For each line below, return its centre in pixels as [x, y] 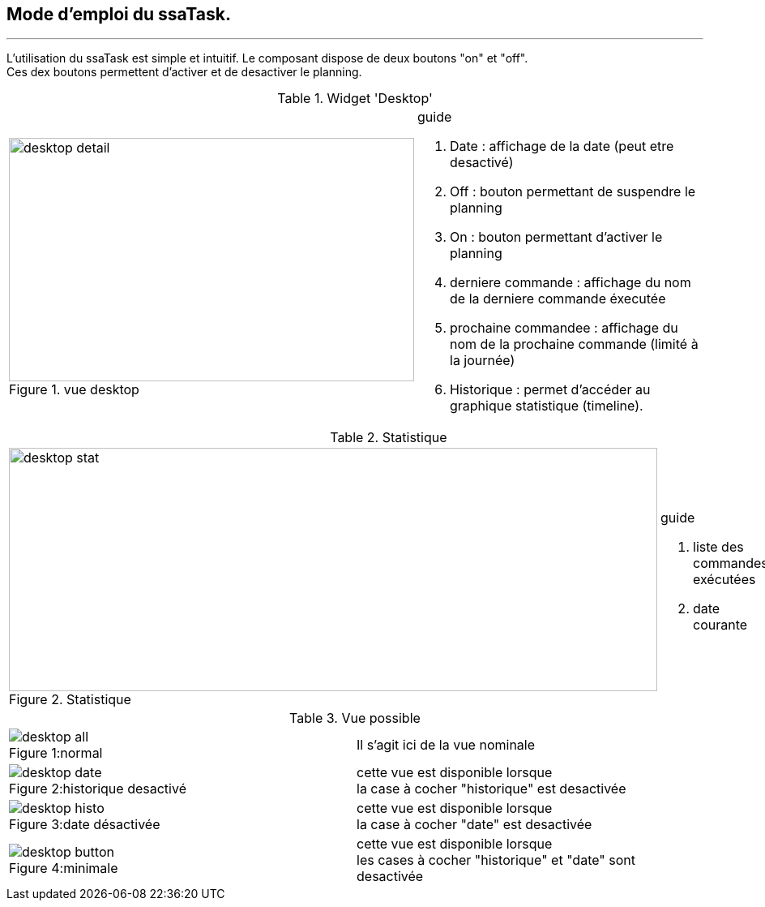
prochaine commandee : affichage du [564, 328]
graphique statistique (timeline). [547, 406]
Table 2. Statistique [389, 438]
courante [720, 625]
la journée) [483, 361]
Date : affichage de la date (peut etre [562, 146]
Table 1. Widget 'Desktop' [355, 99]
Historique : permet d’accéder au [550, 390]
